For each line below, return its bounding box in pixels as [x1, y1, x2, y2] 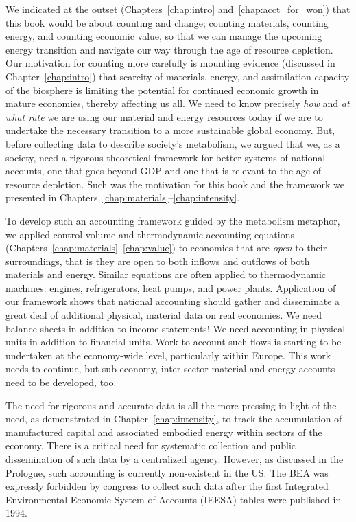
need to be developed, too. [5, 375, 117, 389]
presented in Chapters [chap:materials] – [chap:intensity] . [5, 190, 240, 205]
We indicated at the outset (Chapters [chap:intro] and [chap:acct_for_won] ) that [5, 2, 351, 16]
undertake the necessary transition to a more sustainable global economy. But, [5, 123, 335, 137]
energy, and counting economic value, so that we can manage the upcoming [5, 29, 322, 43]
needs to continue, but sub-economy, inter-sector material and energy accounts [5, 361, 335, 376]
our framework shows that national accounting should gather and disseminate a [5, 294, 340, 308]
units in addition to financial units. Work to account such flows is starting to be [5, 334, 342, 349]
